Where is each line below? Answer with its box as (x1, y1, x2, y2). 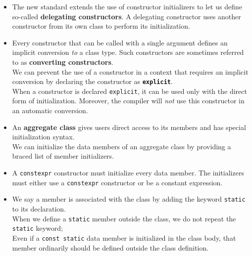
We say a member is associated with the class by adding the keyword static (12, 194, 246, 204)
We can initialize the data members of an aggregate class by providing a (12, 141, 231, 151)
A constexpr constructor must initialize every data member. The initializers (12, 168, 244, 178)
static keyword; (12, 223, 63, 233)
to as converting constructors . (12, 56, 113, 67)
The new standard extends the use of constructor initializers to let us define (12, 1, 242, 11)
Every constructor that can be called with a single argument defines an (12, 37, 228, 47)
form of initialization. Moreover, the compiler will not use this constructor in (12, 95, 245, 106)
